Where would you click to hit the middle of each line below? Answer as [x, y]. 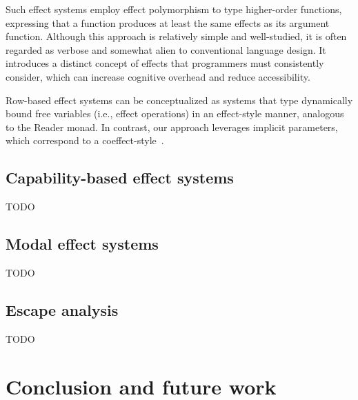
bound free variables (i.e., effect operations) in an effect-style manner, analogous [175, 113]
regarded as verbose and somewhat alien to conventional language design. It [166, 49]
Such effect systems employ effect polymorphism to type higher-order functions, [174, 9]
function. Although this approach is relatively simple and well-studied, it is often [176, 36]
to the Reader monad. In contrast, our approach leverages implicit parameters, [172, 127]
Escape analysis [62, 309]
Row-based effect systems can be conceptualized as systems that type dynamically [179, 100]
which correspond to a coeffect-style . [85, 140]
